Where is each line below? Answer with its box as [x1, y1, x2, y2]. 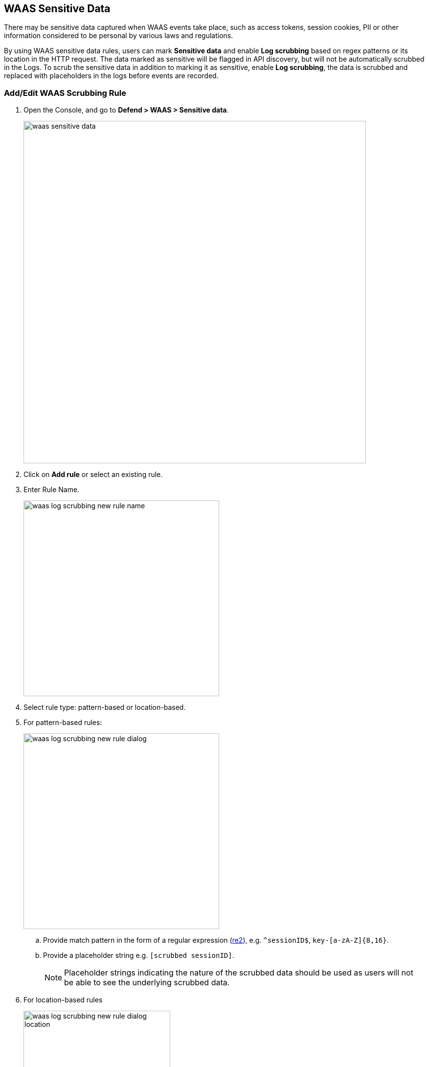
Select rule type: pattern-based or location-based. [23, 703, 186, 712]
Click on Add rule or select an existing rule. [23, 470, 163, 479]
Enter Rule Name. [23, 485, 80, 494]
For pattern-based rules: [23, 718, 102, 727]
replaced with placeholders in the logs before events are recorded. [4, 71, 219, 80]
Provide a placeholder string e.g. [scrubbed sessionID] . [43, 951, 234, 960]
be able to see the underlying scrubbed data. [64, 977, 230, 988]
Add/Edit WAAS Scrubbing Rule [4, 88, 126, 98]
